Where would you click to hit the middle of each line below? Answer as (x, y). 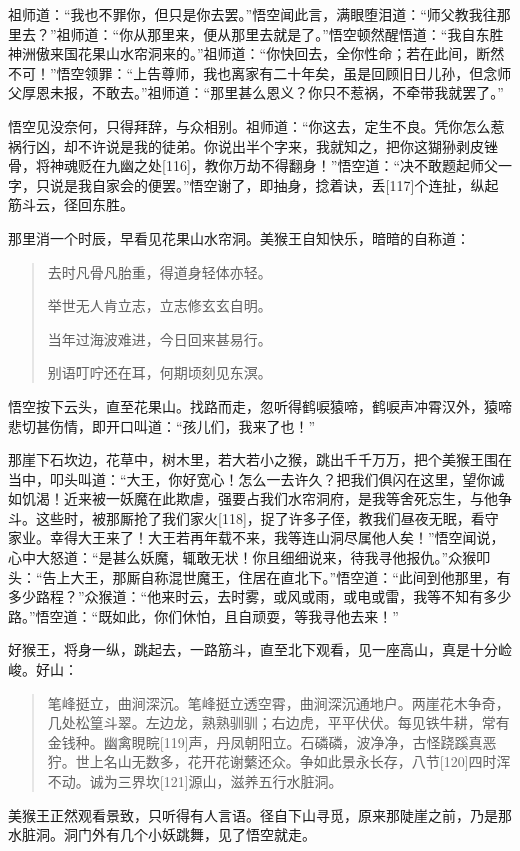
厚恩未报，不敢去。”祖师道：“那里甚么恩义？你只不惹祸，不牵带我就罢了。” (262, 92)
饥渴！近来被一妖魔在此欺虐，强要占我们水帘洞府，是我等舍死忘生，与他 (259, 498)
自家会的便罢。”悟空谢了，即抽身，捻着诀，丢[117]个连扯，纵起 (295, 184)
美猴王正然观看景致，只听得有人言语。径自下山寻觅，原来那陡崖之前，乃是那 (260, 814)
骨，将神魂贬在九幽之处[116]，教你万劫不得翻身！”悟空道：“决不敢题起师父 (253, 165)
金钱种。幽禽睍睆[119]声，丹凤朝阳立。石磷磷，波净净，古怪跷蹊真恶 (272, 741)
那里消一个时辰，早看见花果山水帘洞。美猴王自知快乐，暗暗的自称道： (239, 237)
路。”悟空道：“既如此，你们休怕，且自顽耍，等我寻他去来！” (203, 615)
